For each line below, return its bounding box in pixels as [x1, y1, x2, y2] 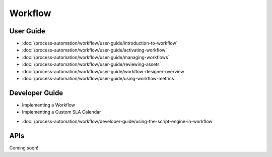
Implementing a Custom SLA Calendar [22, 109, 101, 115]
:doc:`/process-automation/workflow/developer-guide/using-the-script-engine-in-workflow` [22, 118, 214, 124]
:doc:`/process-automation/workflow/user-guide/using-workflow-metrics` [22, 76, 176, 82]
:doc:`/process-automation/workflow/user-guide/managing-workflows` [22, 54, 170, 60]
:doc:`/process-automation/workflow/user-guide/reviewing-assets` [22, 61, 161, 68]
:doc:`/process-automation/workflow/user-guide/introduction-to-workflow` [22, 40, 178, 46]
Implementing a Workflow [22, 101, 76, 108]
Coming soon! [9, 144, 39, 151]
